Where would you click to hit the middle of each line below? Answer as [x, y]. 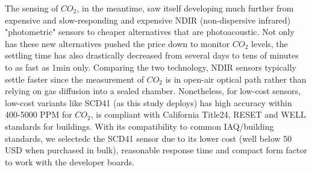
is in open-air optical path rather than [236, 79]
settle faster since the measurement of [74, 79]
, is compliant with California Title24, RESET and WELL [198, 114]
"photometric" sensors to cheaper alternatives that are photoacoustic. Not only [150, 32]
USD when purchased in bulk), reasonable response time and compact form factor [156, 150]
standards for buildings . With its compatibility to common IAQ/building [139, 126]
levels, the [270, 43]
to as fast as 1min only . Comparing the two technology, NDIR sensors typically [151, 67]
